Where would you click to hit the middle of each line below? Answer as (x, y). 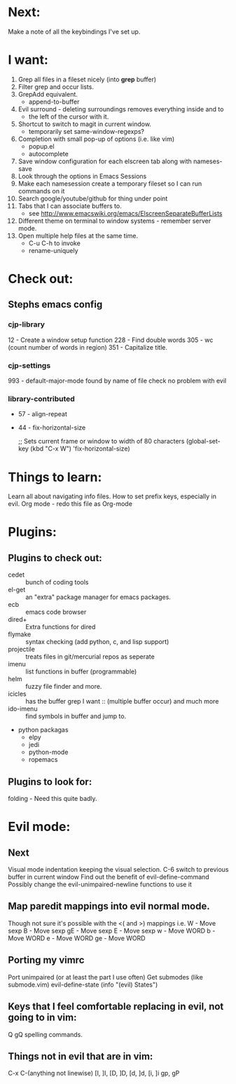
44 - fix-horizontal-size (52, 427)
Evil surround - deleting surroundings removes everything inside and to (121, 109)
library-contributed (42, 399)
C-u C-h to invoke (55, 243)
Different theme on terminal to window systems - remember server (114, 221)
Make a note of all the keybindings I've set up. (74, 32)
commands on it (41, 191)
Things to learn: (55, 477)
